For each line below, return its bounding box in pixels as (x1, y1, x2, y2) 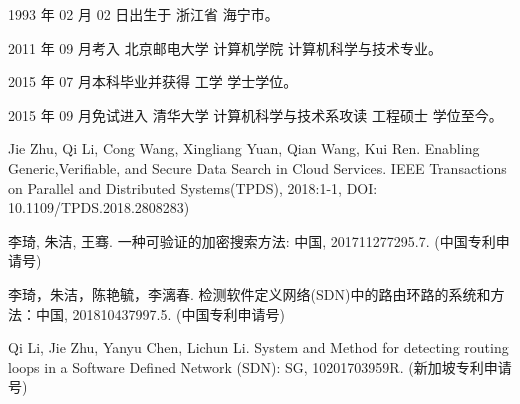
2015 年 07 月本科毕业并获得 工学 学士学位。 (8, 71, 298, 92)
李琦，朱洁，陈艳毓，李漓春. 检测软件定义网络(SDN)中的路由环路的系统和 (8, 283, 491, 304)
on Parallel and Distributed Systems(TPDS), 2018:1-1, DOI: (8, 177, 378, 198)
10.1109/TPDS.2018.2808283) (8, 197, 190, 218)
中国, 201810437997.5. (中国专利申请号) (35, 303, 285, 324)
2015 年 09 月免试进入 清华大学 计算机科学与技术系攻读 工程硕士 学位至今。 (8, 104, 503, 125)
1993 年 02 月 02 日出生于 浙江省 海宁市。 (8, 4, 279, 24)
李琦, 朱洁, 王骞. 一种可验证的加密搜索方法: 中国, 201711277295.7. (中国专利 (8, 230, 496, 251)
